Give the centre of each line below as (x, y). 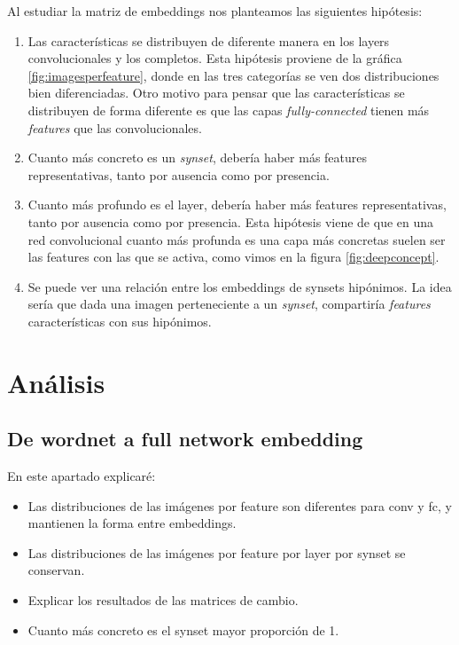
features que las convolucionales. (115, 127)
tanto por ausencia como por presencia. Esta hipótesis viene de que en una (231, 221)
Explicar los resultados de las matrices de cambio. (163, 600)
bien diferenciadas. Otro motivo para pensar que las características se (216, 93)
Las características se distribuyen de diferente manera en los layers (209, 40)
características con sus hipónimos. (120, 321)
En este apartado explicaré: (82, 476)
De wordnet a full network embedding (185, 439)
